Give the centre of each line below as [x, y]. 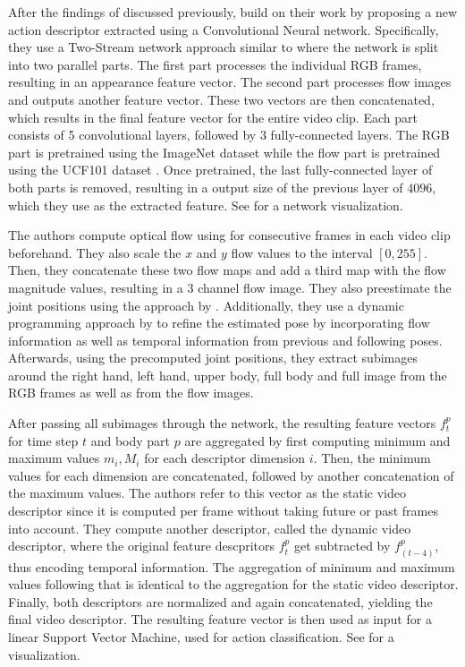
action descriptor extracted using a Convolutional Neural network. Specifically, [224, 29]
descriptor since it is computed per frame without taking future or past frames [223, 511]
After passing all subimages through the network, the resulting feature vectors [222, 423]
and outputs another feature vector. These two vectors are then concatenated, [221, 99]
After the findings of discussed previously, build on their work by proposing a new [233, 12]
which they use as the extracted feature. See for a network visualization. [206, 205]
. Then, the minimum [372, 458]
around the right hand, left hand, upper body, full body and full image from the [228, 375]
